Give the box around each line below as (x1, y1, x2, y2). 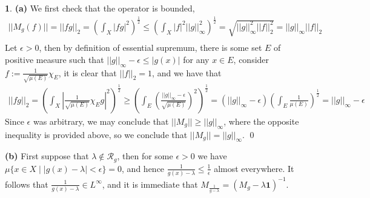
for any (183, 53, 210, 65)
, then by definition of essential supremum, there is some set (39, 41, 262, 54)
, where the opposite (223, 114, 299, 127)
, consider (233, 53, 269, 65)
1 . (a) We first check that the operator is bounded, (5, 2, 195, 14)
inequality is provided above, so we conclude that (5, 128, 188, 140)
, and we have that (152, 66, 222, 79)
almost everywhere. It (214, 162, 294, 174)
